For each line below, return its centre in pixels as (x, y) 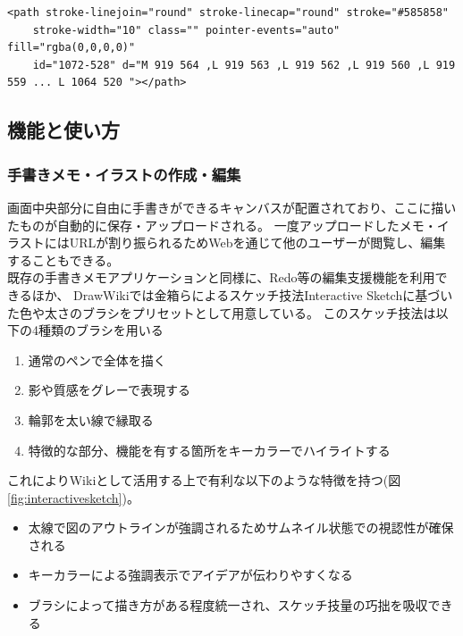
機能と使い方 (63, 130)
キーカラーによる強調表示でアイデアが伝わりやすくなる (190, 575)
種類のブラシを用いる (101, 330)
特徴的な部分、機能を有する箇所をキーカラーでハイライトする (209, 450)
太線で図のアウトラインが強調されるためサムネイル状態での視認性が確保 (241, 527)
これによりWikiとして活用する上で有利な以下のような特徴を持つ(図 (204, 480)
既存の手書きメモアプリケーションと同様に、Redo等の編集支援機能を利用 (221, 277)
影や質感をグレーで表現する (109, 390)
